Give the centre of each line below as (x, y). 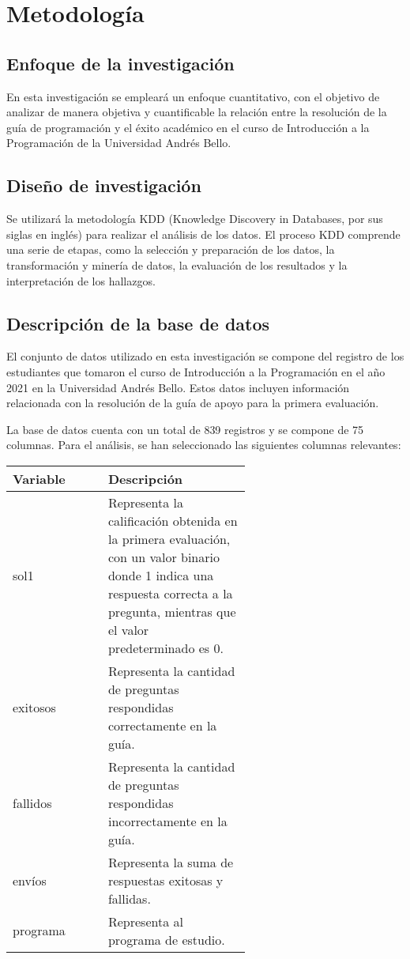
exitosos (34, 707)
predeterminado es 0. (166, 648)
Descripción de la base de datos (138, 323)
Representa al (145, 921)
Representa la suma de (171, 862)
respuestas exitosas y (166, 880)
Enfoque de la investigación (120, 63)
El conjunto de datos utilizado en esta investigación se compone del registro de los (205, 356)
